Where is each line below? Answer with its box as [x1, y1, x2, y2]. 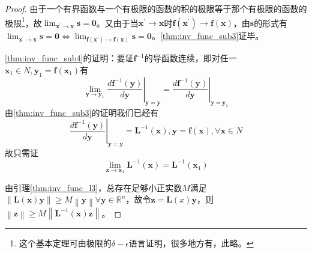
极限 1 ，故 [5, 14, 42, 29]
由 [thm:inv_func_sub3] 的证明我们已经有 [5, 106, 159, 118]
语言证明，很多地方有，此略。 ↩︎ [128, 236, 254, 249]
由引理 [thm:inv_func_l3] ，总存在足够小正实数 [5, 181, 182, 194]
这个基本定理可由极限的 [19, 236, 112, 249]
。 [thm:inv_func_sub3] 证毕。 [151, 29, 264, 42]
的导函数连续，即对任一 [144, 52, 237, 64]
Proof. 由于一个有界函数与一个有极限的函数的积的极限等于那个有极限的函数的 [5, 2, 307, 14]
